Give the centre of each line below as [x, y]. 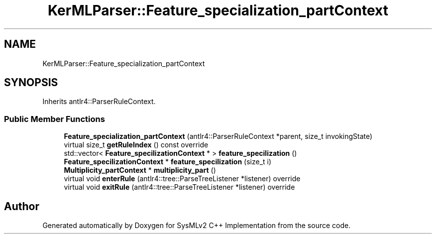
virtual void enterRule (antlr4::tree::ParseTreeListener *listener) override [182, 179]
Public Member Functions [54, 119]
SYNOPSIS [31, 83]
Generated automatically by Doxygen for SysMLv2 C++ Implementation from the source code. [197, 226]
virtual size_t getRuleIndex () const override [136, 145]
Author [22, 206]
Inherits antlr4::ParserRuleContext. [99, 102]
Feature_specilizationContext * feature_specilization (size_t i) [168, 162]
